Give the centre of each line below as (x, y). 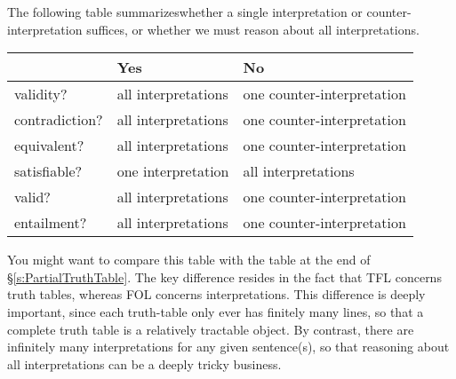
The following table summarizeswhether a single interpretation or (185, 12)
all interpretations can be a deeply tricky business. (144, 363)
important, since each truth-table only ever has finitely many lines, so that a (216, 311)
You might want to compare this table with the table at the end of (189, 260)
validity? (41, 94)
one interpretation (173, 171)
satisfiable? (48, 171)
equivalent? (49, 146)
